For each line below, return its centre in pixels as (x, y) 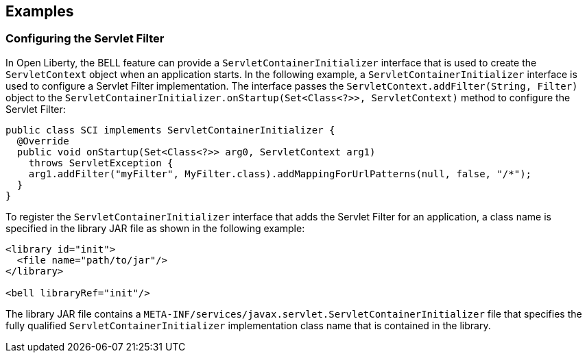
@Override (43, 141)
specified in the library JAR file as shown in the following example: (155, 228)
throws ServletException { (101, 163)
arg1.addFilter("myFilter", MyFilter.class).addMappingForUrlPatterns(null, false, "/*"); (280, 174)
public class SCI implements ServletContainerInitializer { (170, 130)
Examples (40, 11)
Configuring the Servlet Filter (85, 39)
